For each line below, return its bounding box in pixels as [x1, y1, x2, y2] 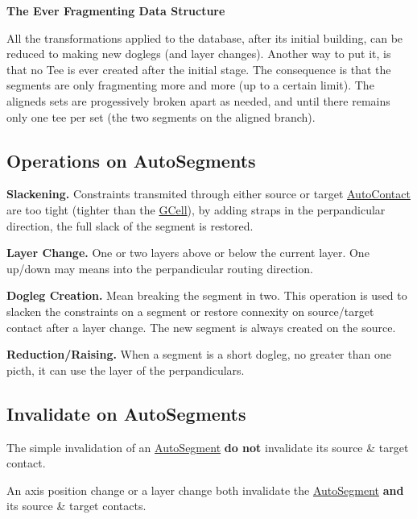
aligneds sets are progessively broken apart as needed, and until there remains [6, 92, 390, 109]
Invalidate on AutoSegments [6, 401, 246, 426]
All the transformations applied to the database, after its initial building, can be [6, 29, 403, 46]
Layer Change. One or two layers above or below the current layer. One [6, 244, 370, 261]
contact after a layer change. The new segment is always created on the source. [6, 318, 396, 335]
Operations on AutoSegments [6, 147, 256, 172]
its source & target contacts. [6, 497, 147, 514]
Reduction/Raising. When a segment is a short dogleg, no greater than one [6, 346, 391, 363]
